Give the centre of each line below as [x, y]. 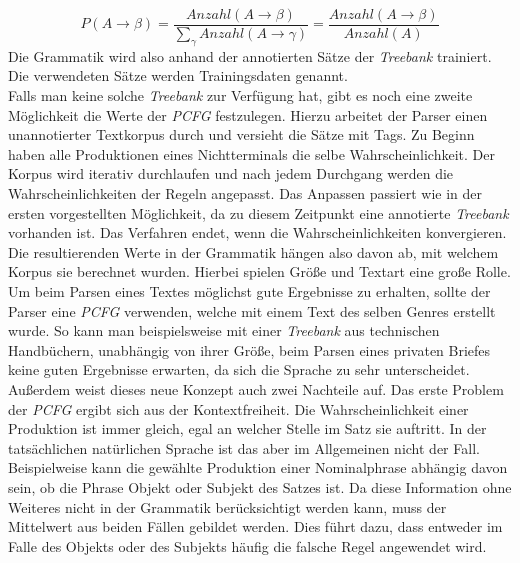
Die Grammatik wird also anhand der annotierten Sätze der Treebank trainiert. [250, 55]
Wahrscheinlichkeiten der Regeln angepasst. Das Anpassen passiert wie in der [245, 193]
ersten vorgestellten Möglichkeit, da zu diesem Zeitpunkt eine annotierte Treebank [258, 212]
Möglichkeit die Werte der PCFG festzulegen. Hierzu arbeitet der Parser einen [248, 114]
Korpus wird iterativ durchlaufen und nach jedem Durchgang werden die [231, 173]
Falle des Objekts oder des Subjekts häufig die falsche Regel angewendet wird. [247, 545]
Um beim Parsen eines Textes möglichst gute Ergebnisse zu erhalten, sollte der [249, 290]
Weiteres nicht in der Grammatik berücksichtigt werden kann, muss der [227, 506]
